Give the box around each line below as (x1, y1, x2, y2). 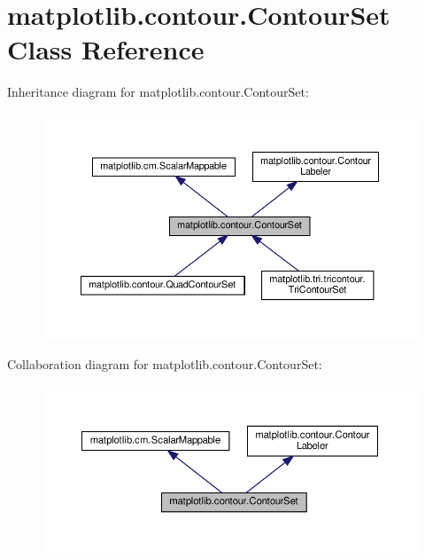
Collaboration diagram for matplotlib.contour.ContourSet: (7, 355, 322, 373)
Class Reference (7, 31, 205, 67)
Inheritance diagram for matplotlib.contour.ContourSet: (7, 83, 309, 101)
